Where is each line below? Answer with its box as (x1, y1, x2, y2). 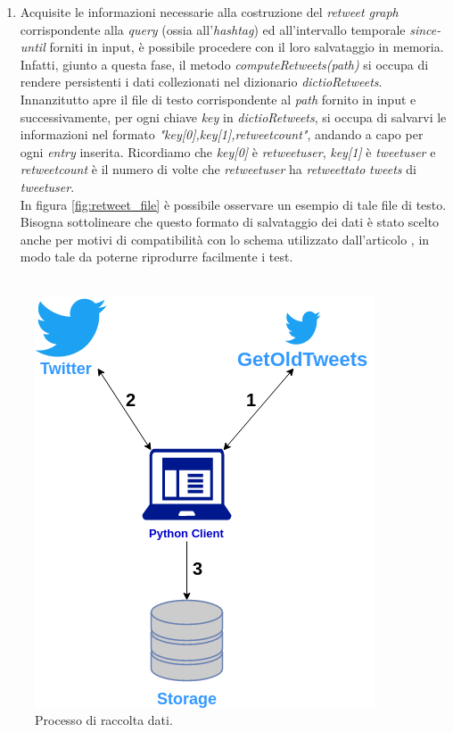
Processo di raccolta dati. (35, 711, 173, 729)
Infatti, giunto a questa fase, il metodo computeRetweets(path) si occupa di (20, 54, 429, 73)
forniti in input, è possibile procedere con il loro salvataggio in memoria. (49, 37, 444, 56)
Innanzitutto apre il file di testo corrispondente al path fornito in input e (20, 89, 416, 108)
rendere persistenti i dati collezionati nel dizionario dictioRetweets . (20, 72, 383, 91)
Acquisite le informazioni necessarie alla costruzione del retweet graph (20, 3, 399, 21)
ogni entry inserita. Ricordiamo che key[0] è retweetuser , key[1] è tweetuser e (20, 142, 436, 161)
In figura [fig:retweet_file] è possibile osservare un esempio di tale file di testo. (20, 195, 447, 213)
